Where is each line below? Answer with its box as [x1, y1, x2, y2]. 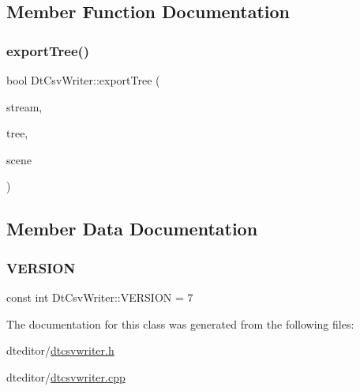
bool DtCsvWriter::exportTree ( [6, 72, 160, 88]
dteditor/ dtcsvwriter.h [6, 342, 114, 359]
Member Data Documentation [6, 216, 258, 241]
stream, [6, 98, 43, 115]
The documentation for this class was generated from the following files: [6, 315, 354, 332]
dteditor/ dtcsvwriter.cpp [6, 368, 126, 385]
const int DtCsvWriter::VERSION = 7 [6, 288, 193, 305]
